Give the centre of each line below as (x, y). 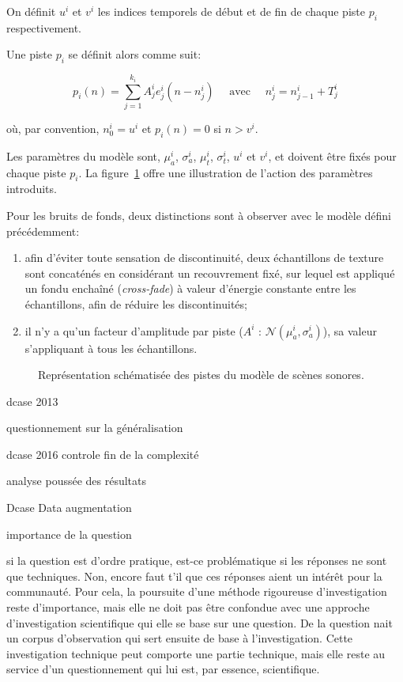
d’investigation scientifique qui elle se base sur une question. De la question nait (200, 622)
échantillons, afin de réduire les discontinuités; (136, 303)
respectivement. (44, 27)
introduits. (32, 189)
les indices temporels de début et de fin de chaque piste (231, 11)
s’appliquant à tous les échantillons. (111, 348)
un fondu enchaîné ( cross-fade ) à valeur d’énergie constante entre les (190, 288)
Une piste (30, 54)
